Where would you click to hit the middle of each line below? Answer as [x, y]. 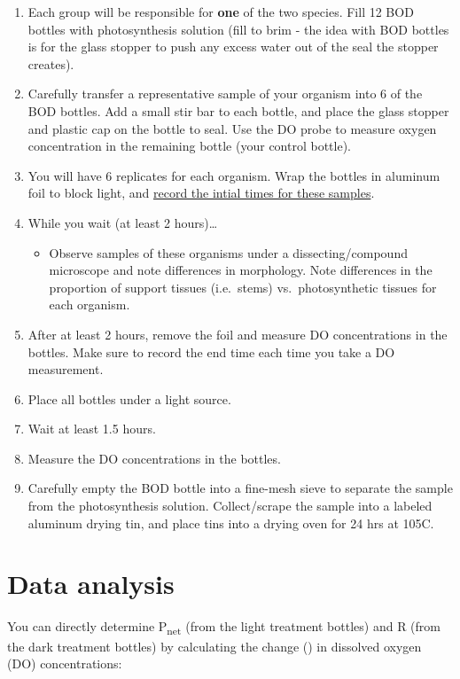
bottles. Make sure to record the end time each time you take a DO [211, 351]
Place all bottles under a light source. [129, 398]
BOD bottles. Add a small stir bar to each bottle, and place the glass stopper [238, 110]
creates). [51, 63]
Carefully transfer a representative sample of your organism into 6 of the [225, 94]
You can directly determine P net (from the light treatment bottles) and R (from [224, 628]
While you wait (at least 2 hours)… [123, 222]
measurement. [66, 369]
